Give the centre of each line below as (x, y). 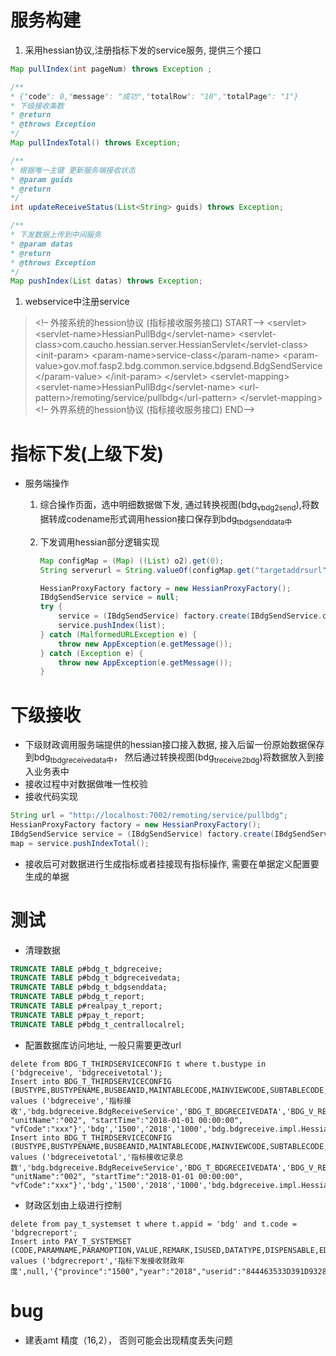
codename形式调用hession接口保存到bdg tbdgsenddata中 (179, 520)
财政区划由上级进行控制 (73, 1205)
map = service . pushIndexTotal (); (80, 843)
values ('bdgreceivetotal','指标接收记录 (93, 1157)
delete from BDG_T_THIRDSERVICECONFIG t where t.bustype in (138, 1064)
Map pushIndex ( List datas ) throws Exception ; (106, 281)
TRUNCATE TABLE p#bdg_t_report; (77, 997)
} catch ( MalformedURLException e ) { (118, 634)
